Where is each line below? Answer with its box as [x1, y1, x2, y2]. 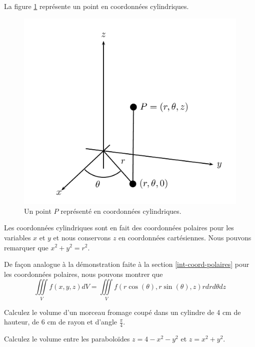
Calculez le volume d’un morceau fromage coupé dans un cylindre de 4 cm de [4, 306, 241, 317]
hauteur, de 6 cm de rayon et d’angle [4, 316, 117, 327]
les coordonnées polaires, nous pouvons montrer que [4, 268, 163, 279]
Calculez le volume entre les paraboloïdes [4, 333, 130, 344]
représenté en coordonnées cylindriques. [60, 205, 181, 216]
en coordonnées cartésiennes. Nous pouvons [118, 232, 251, 242]
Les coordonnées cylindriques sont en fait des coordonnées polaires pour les [4, 222, 234, 233]
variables [4, 232, 31, 242]
